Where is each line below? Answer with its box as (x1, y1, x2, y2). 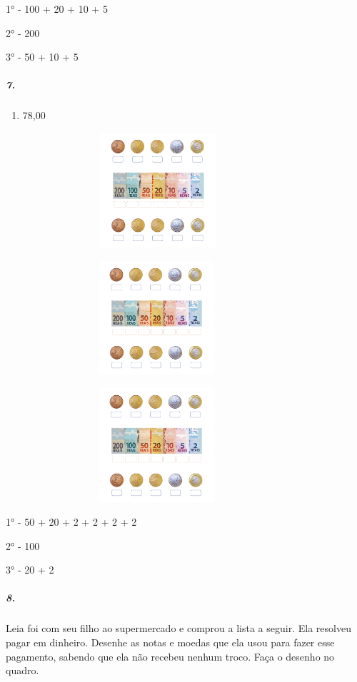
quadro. (6, 663, 39, 678)
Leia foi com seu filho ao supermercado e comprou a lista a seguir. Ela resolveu (6, 621, 351, 636)
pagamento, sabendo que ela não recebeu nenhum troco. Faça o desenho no (6, 648, 335, 663)
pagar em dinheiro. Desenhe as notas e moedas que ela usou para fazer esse (6, 635, 335, 650)
